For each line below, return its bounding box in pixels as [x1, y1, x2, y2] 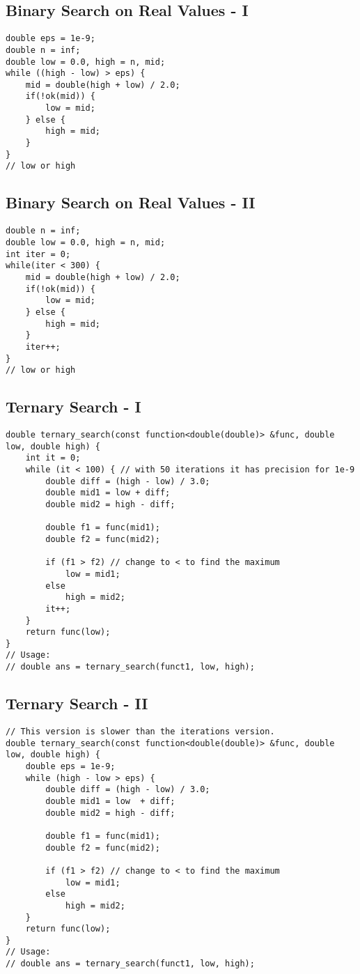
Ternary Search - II [6, 693, 148, 714]
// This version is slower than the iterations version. [6, 727, 275, 736]
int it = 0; [25, 453, 81, 463]
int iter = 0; [6, 249, 71, 259]
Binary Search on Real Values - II [6, 192, 256, 213]
